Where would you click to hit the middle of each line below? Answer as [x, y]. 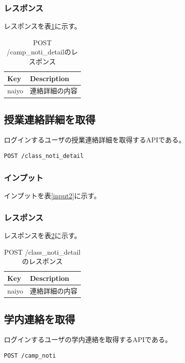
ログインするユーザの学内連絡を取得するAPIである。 [88, 339]
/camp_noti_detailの [39, 52]
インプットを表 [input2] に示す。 [52, 196]
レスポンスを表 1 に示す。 [43, 26]
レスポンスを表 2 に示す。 [43, 235]
